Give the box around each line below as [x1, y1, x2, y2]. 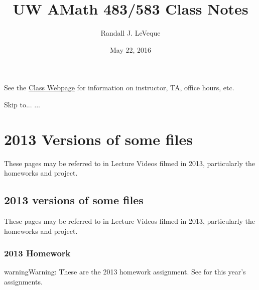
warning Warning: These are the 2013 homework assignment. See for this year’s [4, 266, 246, 277]
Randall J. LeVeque [100, 28, 161, 38]
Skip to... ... [4, 99, 40, 109]
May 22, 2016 [109, 44, 152, 55]
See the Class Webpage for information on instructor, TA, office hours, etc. [4, 82, 234, 93]
